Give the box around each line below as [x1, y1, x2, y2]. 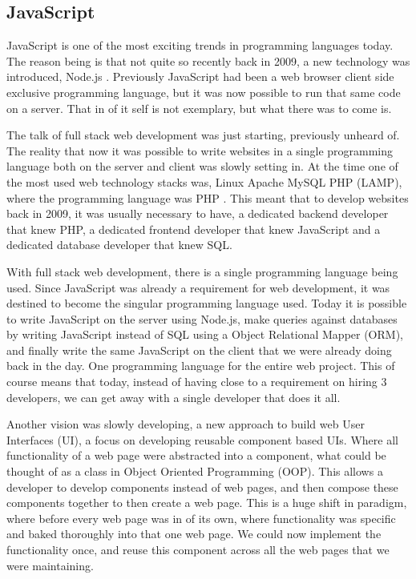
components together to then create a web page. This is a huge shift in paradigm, [6, 494, 407, 511]
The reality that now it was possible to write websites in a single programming [6, 142, 394, 159]
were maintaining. [6, 557, 94, 573]
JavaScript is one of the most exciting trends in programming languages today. [6, 37, 394, 54]
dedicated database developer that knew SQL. [6, 236, 232, 253]
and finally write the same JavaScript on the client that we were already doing [6, 341, 392, 358]
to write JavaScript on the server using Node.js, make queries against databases [6, 310, 398, 327]
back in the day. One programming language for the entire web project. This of [6, 357, 395, 374]
